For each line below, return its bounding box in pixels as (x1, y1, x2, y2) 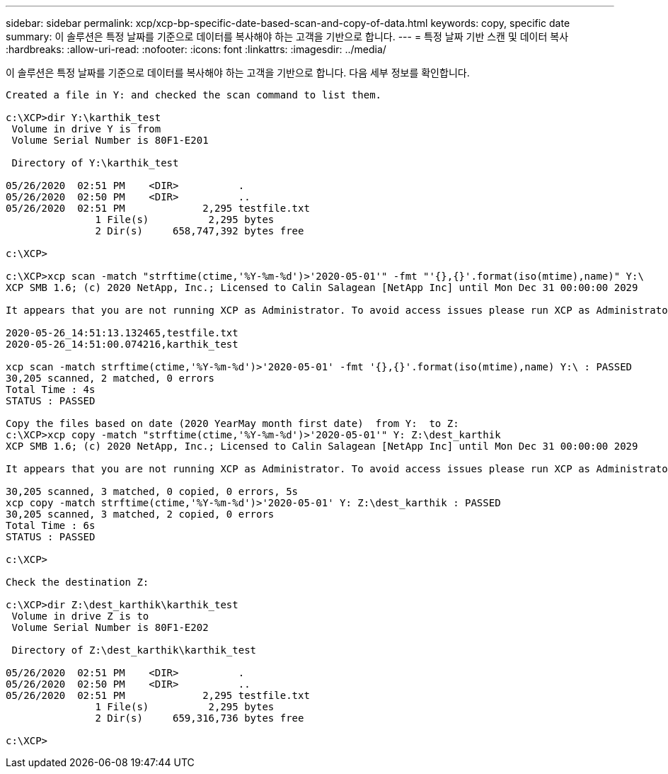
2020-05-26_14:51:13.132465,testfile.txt (6, 327, 238, 338)
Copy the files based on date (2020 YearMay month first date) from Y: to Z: (6, 418, 459, 429)
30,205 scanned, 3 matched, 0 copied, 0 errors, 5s (6, 486, 299, 497)
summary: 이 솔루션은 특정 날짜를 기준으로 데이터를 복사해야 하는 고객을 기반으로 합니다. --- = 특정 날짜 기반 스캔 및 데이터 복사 (6, 30, 569, 42)
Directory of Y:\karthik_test (11, 157, 179, 169)
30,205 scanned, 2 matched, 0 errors (6, 372, 215, 384)
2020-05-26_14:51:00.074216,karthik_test (6, 338, 238, 350)
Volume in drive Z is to (11, 610, 149, 622)
